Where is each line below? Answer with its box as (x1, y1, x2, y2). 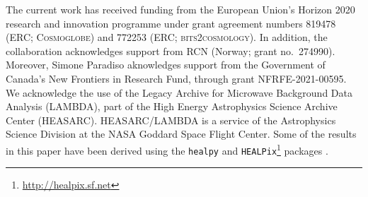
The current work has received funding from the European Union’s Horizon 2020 (6, 2, 355, 16)
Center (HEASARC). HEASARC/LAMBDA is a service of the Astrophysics (6, 112, 336, 127)
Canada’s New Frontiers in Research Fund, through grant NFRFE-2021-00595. (6, 71, 347, 85)
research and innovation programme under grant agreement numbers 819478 (6, 16, 336, 30)
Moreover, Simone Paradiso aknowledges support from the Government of (6, 57, 326, 72)
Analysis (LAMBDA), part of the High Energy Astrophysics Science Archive (6, 99, 338, 114)
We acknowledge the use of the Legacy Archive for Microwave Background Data (6, 85, 352, 100)
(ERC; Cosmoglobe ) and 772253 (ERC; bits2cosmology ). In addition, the (6, 30, 328, 44)
